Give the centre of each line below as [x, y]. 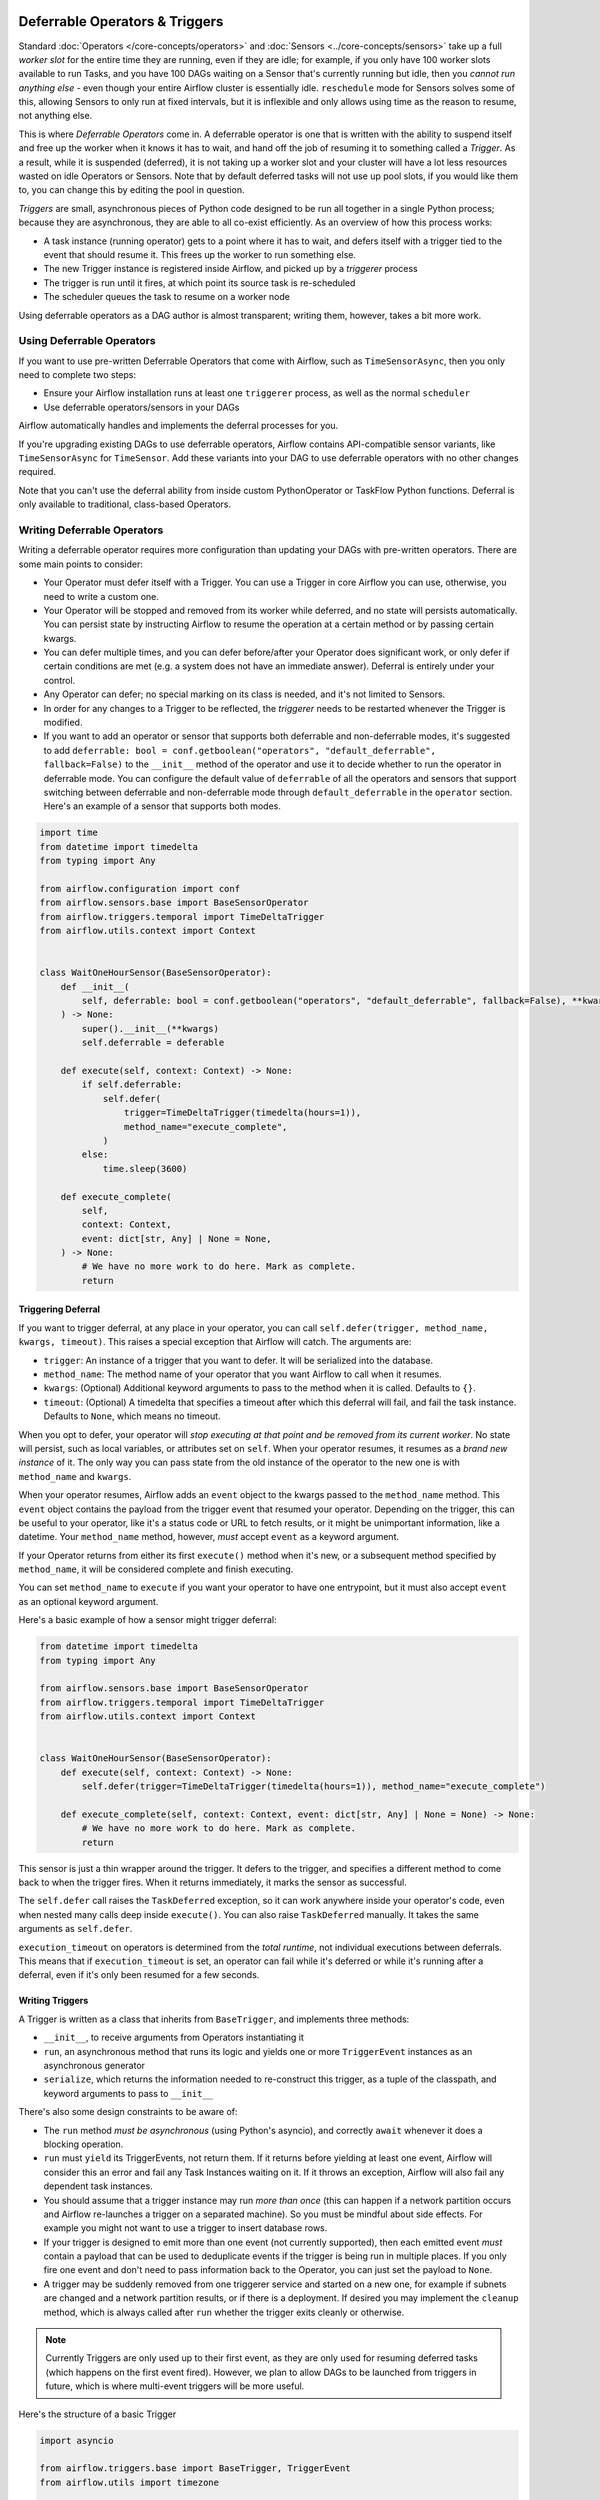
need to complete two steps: [77, 375]
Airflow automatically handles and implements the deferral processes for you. [178, 426]
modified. [63, 722]
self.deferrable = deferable [153, 1043]
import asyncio [76, 2440]
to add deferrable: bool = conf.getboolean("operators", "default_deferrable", [240, 750]
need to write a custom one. [101, 596]
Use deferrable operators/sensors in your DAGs [141, 407]
